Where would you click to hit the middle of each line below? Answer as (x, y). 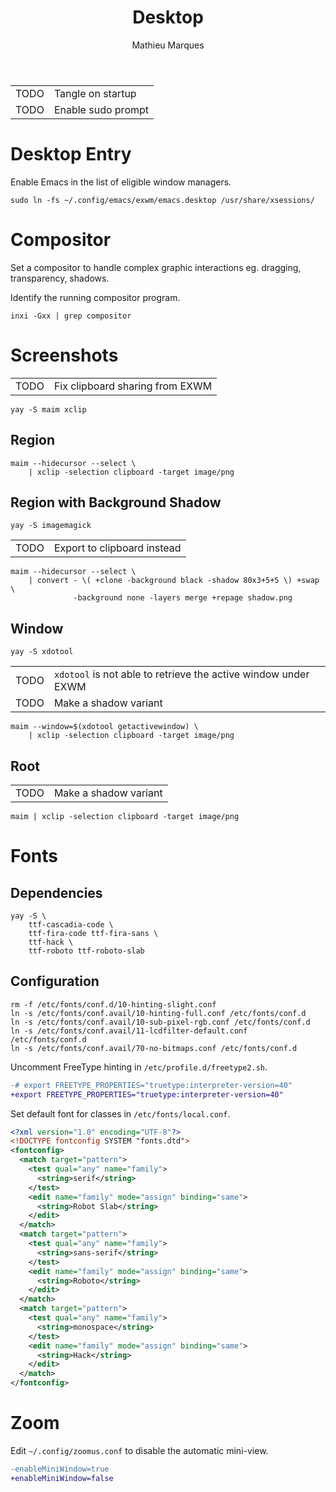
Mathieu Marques (168, 45)
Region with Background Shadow (116, 502)
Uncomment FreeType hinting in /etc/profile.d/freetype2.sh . (139, 1067)
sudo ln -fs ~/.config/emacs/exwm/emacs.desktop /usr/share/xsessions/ (162, 200)
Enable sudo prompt (101, 109)
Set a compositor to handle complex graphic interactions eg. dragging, (156, 267)
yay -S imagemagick (51, 526)
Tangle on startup (95, 93)
